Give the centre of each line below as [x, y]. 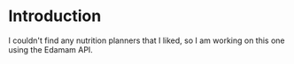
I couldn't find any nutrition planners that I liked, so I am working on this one [147, 40]
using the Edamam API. [51, 49]
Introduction [55, 16]
